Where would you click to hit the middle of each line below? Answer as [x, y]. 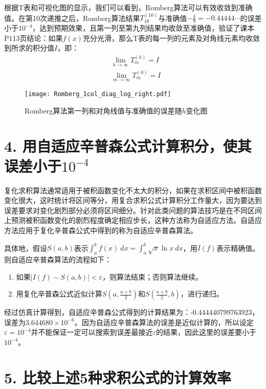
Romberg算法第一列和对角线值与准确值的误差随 [103, 110]
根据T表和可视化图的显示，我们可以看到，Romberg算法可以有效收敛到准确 [128, 7]
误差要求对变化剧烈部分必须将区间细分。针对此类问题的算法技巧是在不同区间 [133, 210]
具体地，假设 [26, 248]
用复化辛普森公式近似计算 [59, 294]
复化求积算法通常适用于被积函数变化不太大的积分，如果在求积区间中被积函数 [133, 190]
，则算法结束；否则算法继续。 [153, 276]
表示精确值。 [238, 248]
